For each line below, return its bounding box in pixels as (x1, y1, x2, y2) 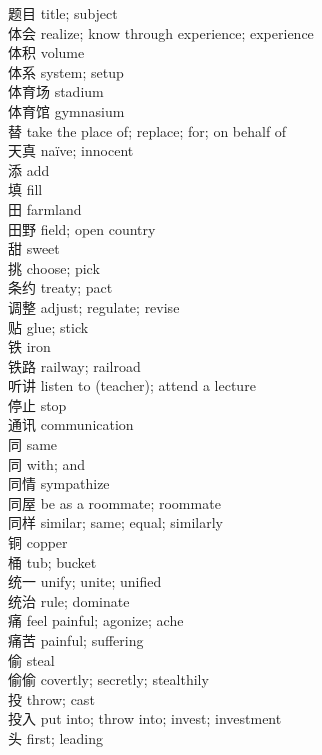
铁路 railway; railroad (8, 355, 141, 376)
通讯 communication (8, 414, 134, 435)
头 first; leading (8, 727, 104, 748)
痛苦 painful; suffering (8, 630, 144, 650)
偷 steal (8, 649, 55, 670)
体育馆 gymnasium (8, 100, 125, 121)
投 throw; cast (8, 688, 95, 709)
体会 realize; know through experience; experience (8, 22, 314, 43)
